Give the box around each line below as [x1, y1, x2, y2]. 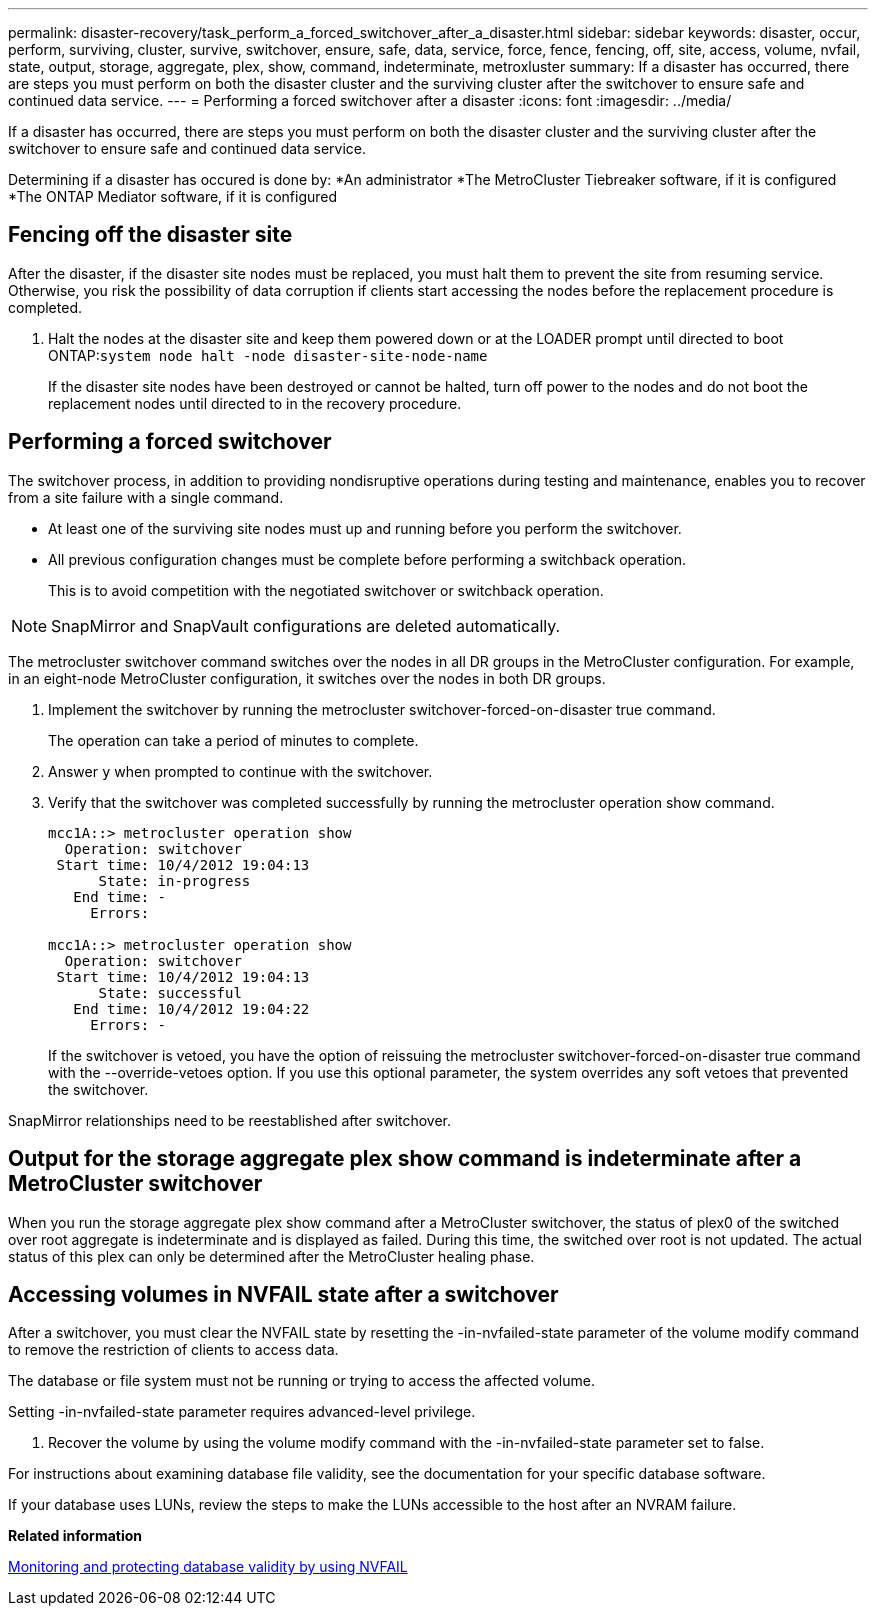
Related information [8, 1527, 143, 1545]
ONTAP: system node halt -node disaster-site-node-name [48, 346, 488, 364]
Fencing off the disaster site [8, 222, 293, 248]
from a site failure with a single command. [8, 488, 284, 506]
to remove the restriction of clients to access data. [8, 1341, 339, 1359]
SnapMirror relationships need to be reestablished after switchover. [8, 1111, 452, 1129]
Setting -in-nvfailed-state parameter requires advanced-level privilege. [8, 1403, 476, 1421]
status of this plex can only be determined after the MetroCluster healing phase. [8, 1247, 535, 1265]
